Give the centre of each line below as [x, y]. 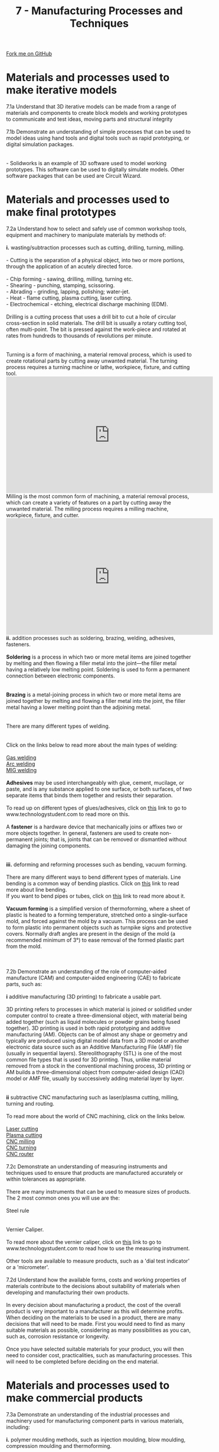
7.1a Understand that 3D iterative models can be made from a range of [91, 107]
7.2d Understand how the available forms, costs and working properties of [97, 1280]
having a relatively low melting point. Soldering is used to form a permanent [98, 670]
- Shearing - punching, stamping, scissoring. [61, 285]
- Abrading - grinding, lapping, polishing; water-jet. [68, 292]
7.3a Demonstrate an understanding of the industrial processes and [88, 1414]
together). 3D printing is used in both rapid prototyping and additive [89, 1028]
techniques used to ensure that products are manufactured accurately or [94, 1173]
